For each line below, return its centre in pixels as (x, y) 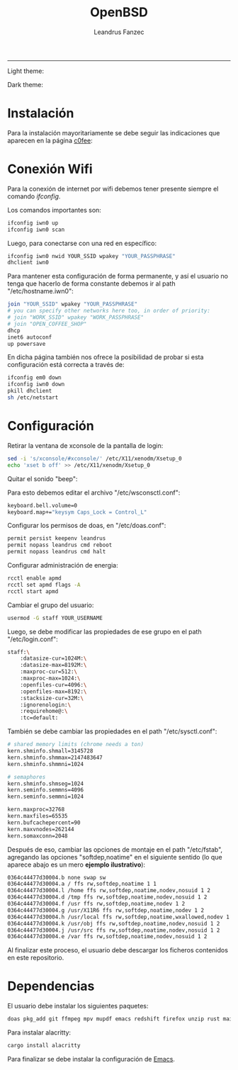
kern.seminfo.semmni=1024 (45, 797)
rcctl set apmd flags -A (44, 585)
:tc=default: (39, 718)
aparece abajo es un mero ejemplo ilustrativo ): (76, 865)
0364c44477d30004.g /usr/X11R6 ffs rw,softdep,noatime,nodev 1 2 (106, 910)
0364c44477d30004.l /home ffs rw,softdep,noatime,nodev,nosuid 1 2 (109, 891)
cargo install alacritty (44, 1046)
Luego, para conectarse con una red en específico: (82, 243)
